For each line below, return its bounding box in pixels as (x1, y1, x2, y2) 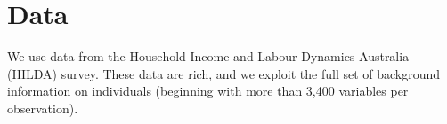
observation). (7, 98, 78, 117)
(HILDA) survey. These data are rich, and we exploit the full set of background (7, 64, 441, 82)
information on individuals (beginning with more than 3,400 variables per (7, 81, 409, 100)
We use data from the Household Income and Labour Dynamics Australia (7, 47, 410, 66)
